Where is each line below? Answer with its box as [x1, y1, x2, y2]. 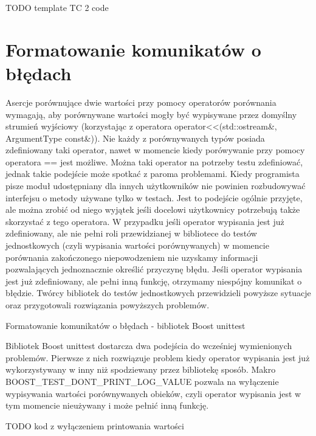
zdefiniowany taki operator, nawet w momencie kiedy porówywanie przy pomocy [5, 144, 305, 156]
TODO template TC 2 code [5, 1, 109, 13]
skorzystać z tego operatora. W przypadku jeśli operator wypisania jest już [5, 215, 284, 227]
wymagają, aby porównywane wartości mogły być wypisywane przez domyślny [5, 108, 297, 120]
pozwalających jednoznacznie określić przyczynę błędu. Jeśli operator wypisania [5, 263, 303, 275]
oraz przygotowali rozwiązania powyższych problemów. [5, 299, 210, 311]
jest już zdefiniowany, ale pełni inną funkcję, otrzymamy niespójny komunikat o [5, 274, 302, 287]
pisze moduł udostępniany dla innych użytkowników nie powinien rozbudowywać [5, 179, 306, 192]
